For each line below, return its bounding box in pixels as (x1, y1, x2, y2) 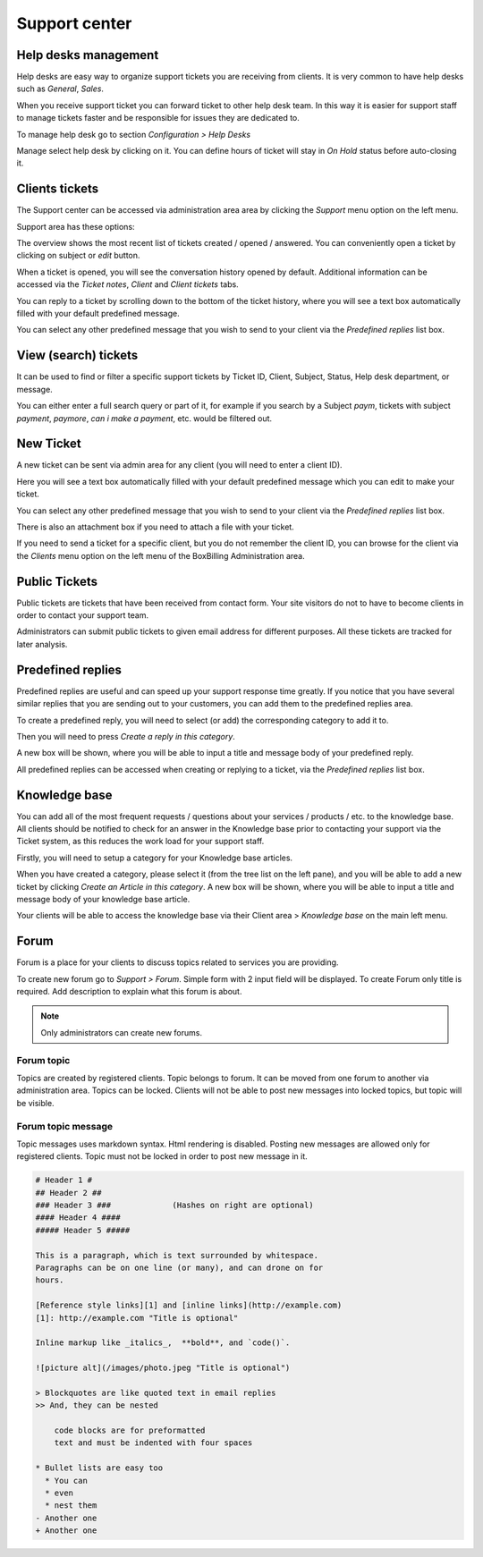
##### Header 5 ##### (35, 1225, 131, 1235)
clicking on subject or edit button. (16, 250, 140, 261)
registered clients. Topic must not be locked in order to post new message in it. (16, 1151, 308, 1162)
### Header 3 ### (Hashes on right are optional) (35, 1200, 314, 1211)
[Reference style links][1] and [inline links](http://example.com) (35, 1300, 343, 1310)
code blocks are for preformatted (54, 1426, 206, 1435)
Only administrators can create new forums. (40, 1027, 203, 1037)
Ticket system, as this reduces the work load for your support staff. (16, 836, 265, 847)
